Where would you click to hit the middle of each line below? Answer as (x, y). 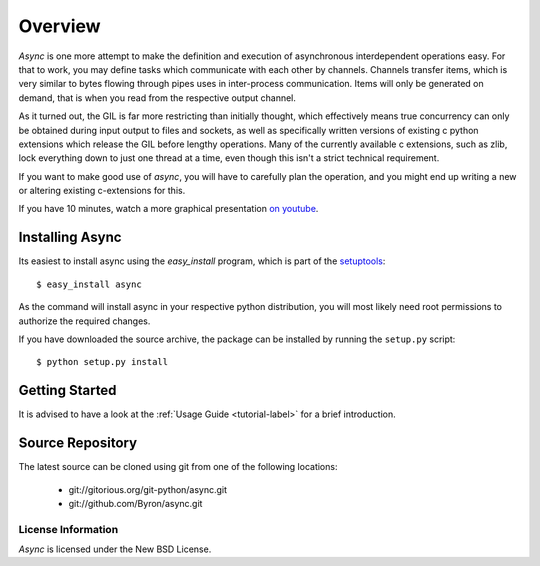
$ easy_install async (89, 284)
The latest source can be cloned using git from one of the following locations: (178, 467)
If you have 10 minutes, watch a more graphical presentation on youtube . (168, 209)
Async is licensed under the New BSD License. (115, 549)
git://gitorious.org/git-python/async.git (148, 489)
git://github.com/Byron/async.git (135, 503)
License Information (68, 529)
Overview (59, 26)
